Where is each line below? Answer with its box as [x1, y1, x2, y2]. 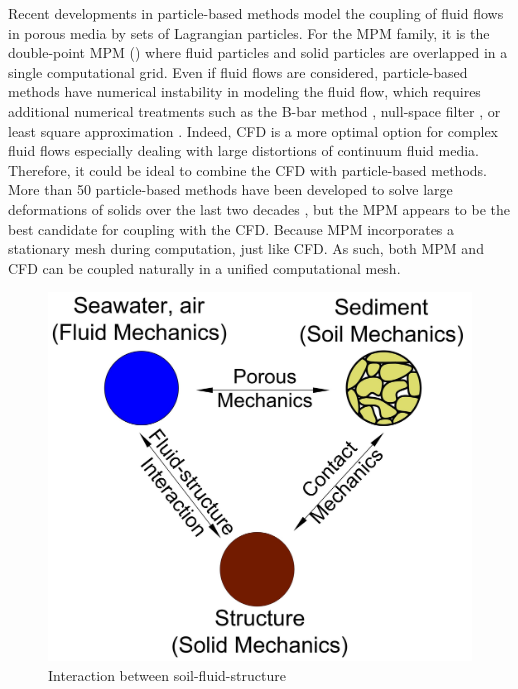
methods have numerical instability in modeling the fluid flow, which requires [8, 81, 481, 102]
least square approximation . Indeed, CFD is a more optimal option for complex [8, 120, 499, 141]
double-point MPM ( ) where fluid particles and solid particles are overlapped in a [8, 42, 508, 63]
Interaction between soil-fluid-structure [48, 664, 286, 685]
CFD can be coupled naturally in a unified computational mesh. [8, 257, 401, 278]
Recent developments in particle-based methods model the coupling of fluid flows [8, 3, 504, 23]
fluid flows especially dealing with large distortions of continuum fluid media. [8, 140, 479, 161]
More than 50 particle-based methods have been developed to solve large [8, 179, 453, 200]
